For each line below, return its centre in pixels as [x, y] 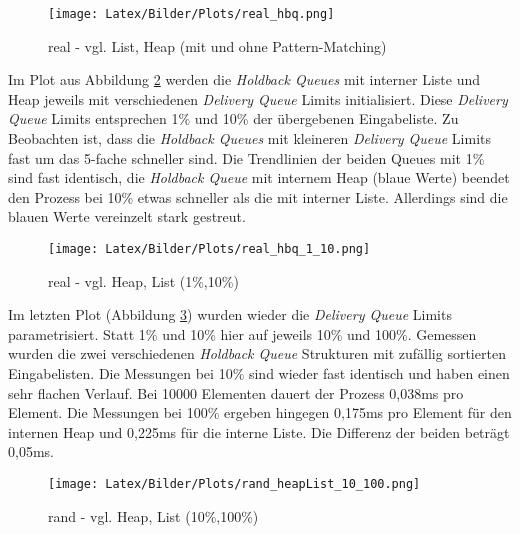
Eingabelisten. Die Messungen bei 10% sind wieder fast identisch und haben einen [259, 373]
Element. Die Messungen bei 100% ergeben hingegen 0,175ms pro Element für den [260, 412]
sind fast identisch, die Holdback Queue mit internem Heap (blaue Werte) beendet [259, 177]
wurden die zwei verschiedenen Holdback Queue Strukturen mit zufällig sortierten [257, 353]
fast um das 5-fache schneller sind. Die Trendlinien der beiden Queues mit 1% [246, 157]
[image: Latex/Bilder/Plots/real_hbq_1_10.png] [209, 249]
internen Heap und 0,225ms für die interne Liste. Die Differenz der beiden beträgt [259, 431]
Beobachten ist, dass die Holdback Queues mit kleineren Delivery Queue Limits [249, 138]
